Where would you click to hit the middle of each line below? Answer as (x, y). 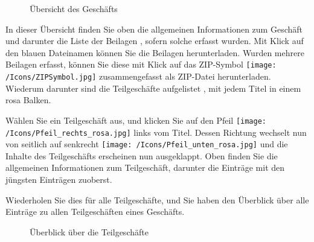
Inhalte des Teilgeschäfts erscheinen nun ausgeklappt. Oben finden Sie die (142, 155)
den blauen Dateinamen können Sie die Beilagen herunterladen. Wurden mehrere (155, 52)
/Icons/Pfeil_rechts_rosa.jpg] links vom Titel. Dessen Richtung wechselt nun (156, 132)
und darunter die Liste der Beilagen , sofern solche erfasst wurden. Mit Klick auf (155, 41)
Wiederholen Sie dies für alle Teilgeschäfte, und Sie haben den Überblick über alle (157, 199)
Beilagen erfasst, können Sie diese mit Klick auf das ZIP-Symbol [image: (141, 64)
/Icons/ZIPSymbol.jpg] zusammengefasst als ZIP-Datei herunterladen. (138, 76)
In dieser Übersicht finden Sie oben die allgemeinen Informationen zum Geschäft (154, 29)
